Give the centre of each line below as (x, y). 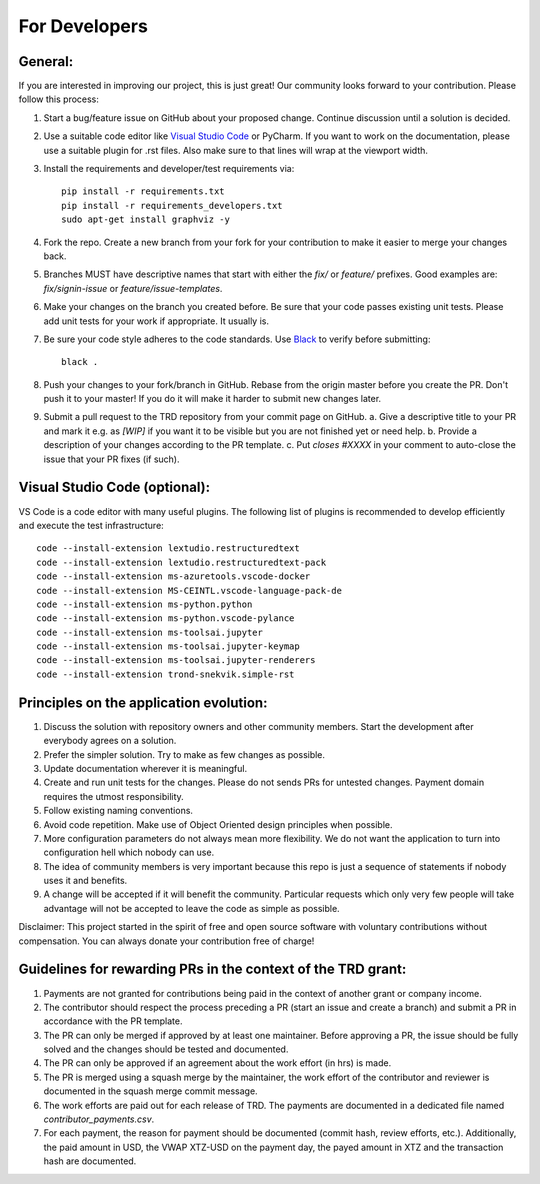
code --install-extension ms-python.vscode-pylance (165, 618)
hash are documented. (90, 1161)
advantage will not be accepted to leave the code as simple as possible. (191, 908)
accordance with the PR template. (113, 1021)
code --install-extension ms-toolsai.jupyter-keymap (168, 646)
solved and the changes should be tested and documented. (166, 1049)
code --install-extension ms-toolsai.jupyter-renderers (176, 660)
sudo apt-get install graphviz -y (145, 219)
